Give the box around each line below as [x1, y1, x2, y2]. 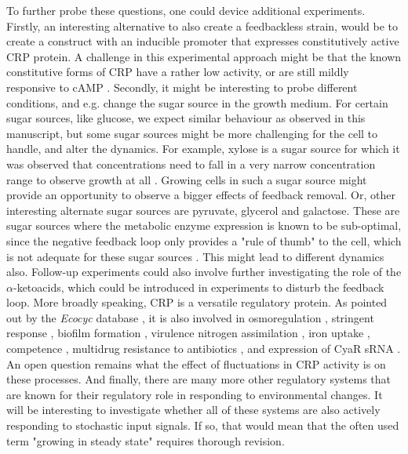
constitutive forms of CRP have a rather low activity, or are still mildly [6, 64, 349, 80]
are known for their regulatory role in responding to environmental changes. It [6, 386, 383, 402]
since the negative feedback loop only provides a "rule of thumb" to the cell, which [6, 232, 402, 249]
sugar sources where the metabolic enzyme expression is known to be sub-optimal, [6, 217, 402, 234]
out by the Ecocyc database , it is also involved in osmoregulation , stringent [6, 309, 374, 325]
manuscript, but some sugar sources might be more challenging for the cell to [6, 125, 378, 141]
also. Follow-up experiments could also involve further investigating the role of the [6, 263, 402, 280]
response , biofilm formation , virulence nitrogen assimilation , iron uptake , [6, 325, 370, 341]
